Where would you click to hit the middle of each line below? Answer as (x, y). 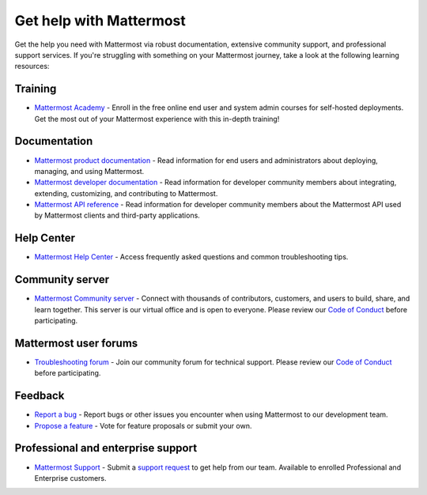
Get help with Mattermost (100, 21)
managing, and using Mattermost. (89, 171)
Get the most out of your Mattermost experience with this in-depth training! (157, 119)
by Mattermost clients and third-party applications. (117, 215)
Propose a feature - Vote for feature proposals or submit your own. (143, 425)
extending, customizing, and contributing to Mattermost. (126, 193)
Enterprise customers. (70, 478)
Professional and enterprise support (106, 448)
